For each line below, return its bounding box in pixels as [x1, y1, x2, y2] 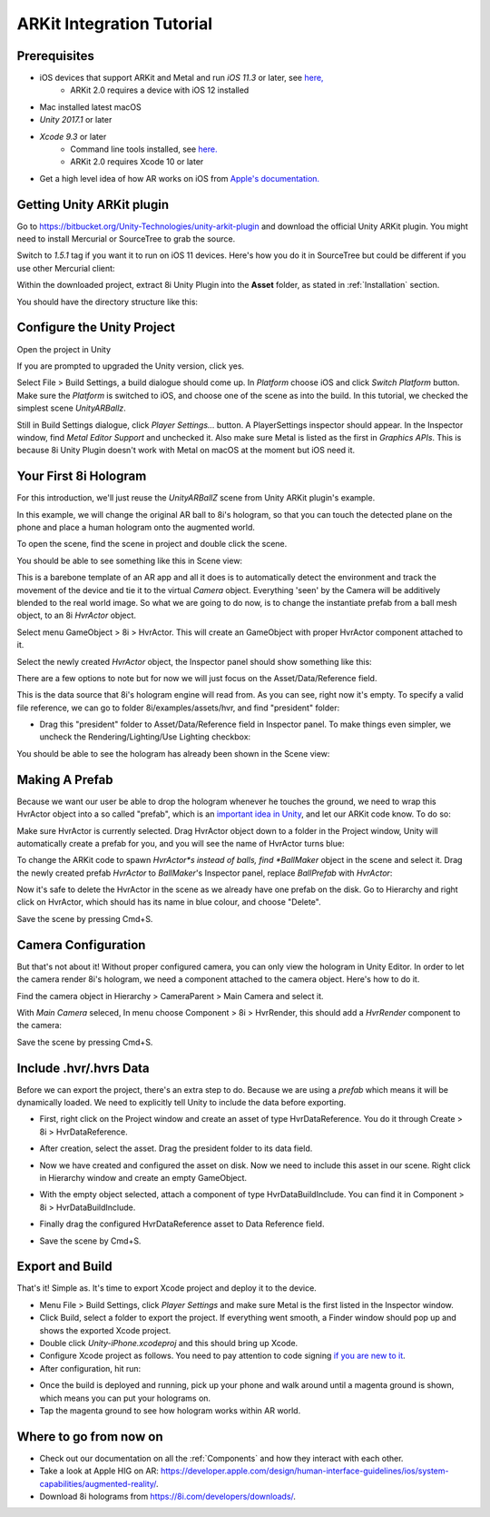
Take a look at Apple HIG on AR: [39, 1465, 159, 1476]
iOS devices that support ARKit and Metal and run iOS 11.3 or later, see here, [39, 73, 324, 84]
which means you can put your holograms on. [39, 1393, 211, 1403]
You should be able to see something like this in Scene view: [16, 555, 243, 566]
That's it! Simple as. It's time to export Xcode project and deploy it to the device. [16, 1283, 317, 1294]
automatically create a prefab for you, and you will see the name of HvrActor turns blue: [16, 838, 345, 848]
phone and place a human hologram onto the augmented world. [16, 521, 256, 532]
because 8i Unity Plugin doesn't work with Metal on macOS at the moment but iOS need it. [16, 445, 356, 456]
